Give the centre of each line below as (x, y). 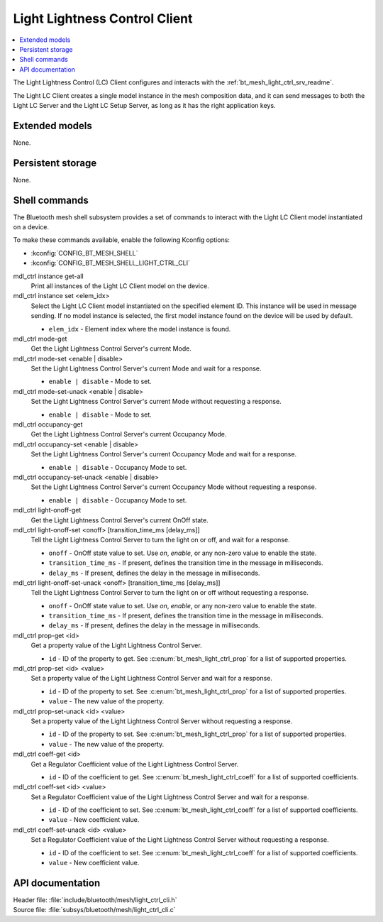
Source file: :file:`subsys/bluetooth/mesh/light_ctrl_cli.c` (94, 910)
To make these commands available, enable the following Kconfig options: (122, 240)
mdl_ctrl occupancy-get (48, 424)
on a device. (31, 227)
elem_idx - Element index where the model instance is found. (140, 329)
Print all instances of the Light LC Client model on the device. (120, 286)
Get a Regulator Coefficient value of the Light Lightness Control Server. (135, 764)
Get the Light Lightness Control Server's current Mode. (111, 349)
